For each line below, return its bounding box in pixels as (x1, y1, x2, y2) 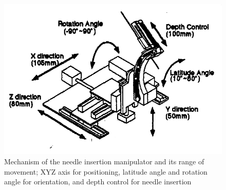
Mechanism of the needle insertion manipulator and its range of (4, 156, 204, 166)
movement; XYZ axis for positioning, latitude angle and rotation (4, 166, 208, 177)
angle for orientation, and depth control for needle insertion (4, 176, 192, 187)
